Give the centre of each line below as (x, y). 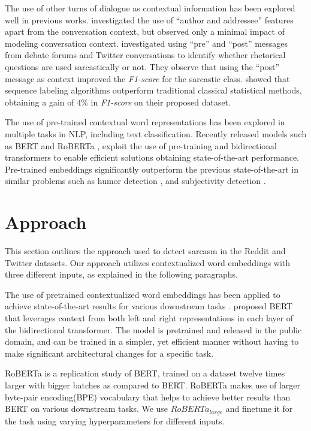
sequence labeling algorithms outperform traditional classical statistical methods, (153, 90)
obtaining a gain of (40, 102)
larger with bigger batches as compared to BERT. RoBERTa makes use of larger (153, 385)
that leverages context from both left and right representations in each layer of (149, 318)
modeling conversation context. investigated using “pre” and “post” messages (146, 43)
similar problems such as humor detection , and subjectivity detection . (135, 181)
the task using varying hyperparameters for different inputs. (115, 421)
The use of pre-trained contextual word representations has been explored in (145, 122)
